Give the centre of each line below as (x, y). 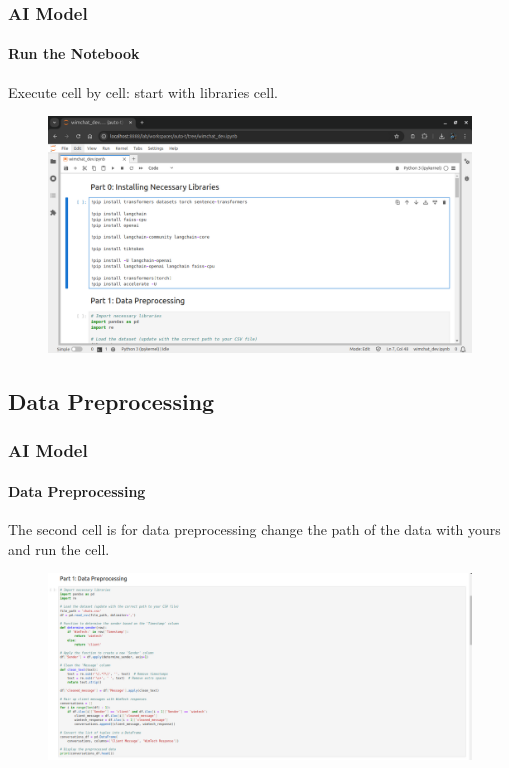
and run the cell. (59, 548)
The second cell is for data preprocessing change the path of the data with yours (254, 529)
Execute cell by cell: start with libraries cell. (143, 91)
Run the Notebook (74, 53)
